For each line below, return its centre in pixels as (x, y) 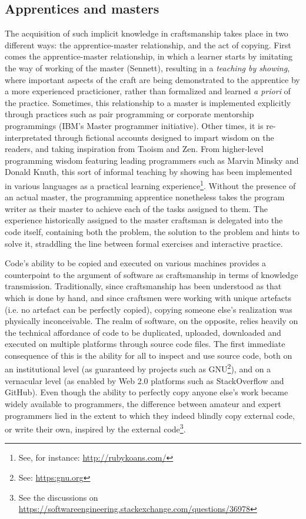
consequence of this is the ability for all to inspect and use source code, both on (149, 355)
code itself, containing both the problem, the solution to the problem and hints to (152, 231)
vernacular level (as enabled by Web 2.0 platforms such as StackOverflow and (144, 380)
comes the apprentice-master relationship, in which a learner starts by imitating (149, 56)
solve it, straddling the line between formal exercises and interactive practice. (144, 243)
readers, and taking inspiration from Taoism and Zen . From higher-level (134, 149)
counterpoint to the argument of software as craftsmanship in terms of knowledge (152, 274)
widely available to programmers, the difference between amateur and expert (143, 403)
